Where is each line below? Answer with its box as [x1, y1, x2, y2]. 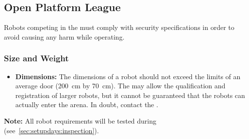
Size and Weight [4, 52, 69, 64]
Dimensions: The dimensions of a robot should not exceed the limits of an [15, 71, 241, 81]
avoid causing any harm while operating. [4, 31, 125, 42]
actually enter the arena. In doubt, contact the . [15, 99, 158, 110]
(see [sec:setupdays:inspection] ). [4, 125, 99, 135]
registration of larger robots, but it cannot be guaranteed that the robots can [15, 90, 245, 100]
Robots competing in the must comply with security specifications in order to [4, 22, 234, 32]
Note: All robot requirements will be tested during [4, 115, 157, 125]
